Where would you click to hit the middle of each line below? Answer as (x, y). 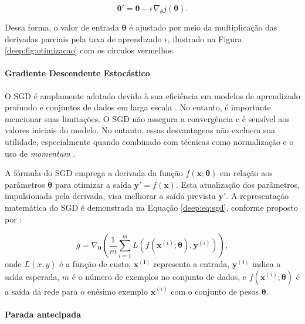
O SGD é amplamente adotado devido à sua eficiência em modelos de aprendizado (152, 95)
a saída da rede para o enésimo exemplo (77, 291)
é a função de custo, (95, 264)
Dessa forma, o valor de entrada (62, 27)
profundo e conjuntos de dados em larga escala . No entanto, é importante (138, 107)
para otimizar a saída (93, 184)
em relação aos (246, 173)
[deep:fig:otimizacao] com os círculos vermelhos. (90, 50)
